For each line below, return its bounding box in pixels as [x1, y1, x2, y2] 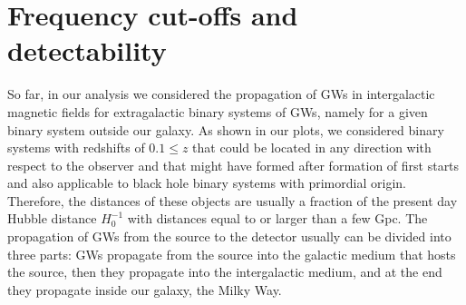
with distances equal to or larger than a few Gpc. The [127, 209, 428, 228]
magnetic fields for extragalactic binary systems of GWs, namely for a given [7, 102, 428, 121]
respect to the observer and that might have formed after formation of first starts [7, 155, 460, 174]
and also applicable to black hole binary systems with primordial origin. [7, 173, 406, 192]
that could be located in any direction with [192, 138, 432, 157]
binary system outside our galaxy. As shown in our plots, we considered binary [7, 120, 444, 139]
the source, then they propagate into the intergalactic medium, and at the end [7, 262, 442, 281]
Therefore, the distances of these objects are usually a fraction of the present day [7, 191, 458, 210]
